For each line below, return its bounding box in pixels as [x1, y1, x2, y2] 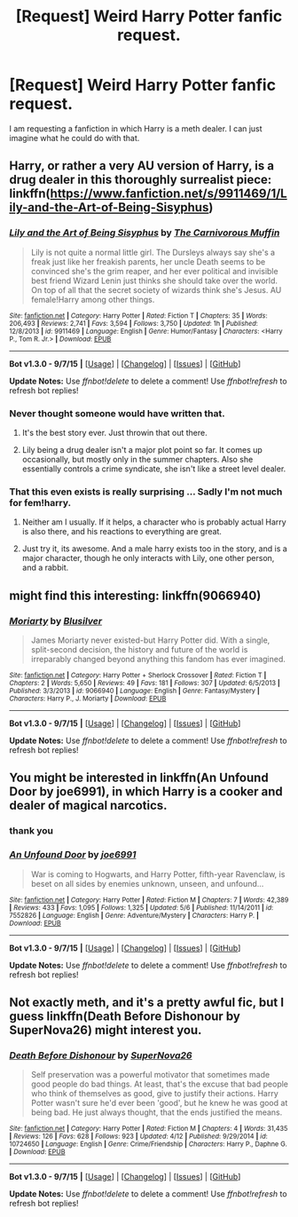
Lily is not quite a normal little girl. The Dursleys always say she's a [30, 247, 276, 257]
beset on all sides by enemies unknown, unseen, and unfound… [30, 878, 264, 889]
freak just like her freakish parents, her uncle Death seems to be [30, 256, 266, 267]
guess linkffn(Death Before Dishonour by [9, 1008, 241, 1023]
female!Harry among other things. [30, 294, 155, 304]
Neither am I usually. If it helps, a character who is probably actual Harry [21, 517, 286, 527]
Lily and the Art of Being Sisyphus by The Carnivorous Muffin [9, 226, 280, 239]
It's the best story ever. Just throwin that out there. [21, 427, 208, 438]
